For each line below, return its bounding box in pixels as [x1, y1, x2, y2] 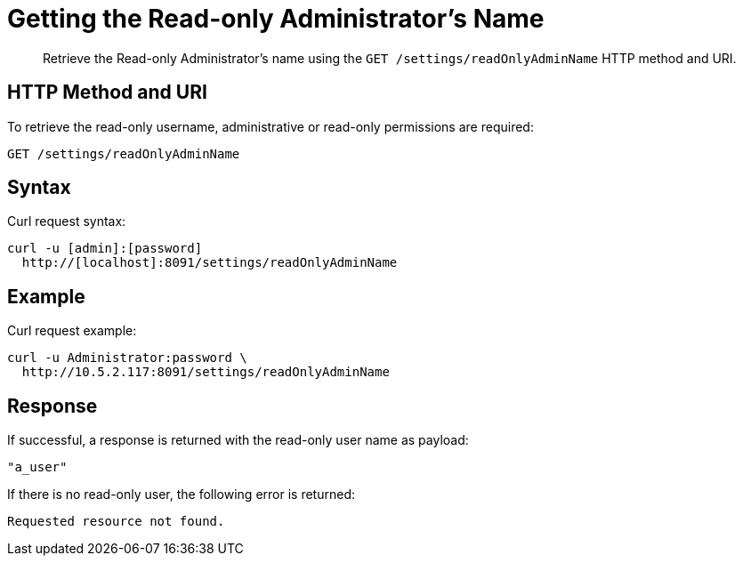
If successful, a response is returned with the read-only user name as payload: [7, 432, 469, 448]
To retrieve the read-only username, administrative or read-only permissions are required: [7, 118, 534, 134]
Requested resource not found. [7, 514, 225, 529]
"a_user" [7, 460, 68, 475]
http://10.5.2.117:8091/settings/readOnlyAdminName [21, 365, 390, 380]
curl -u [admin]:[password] [7, 241, 203, 256]
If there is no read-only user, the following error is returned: [7, 487, 355, 503]
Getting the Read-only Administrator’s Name [7, 4, 545, 34]
